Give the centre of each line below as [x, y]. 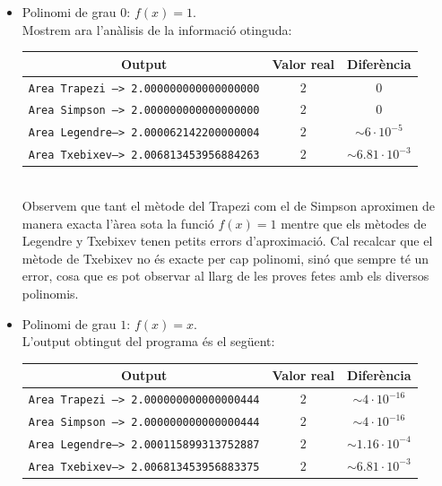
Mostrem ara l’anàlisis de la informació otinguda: [157, 29]
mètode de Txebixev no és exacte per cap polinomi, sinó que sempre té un [225, 258]
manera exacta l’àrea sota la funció [118, 223]
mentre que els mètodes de [354, 223]
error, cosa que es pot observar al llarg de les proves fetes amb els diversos [225, 276]
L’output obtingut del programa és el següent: [148, 341]
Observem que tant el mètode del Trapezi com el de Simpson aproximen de [229, 205]
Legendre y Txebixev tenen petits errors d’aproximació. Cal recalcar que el [227, 241]
